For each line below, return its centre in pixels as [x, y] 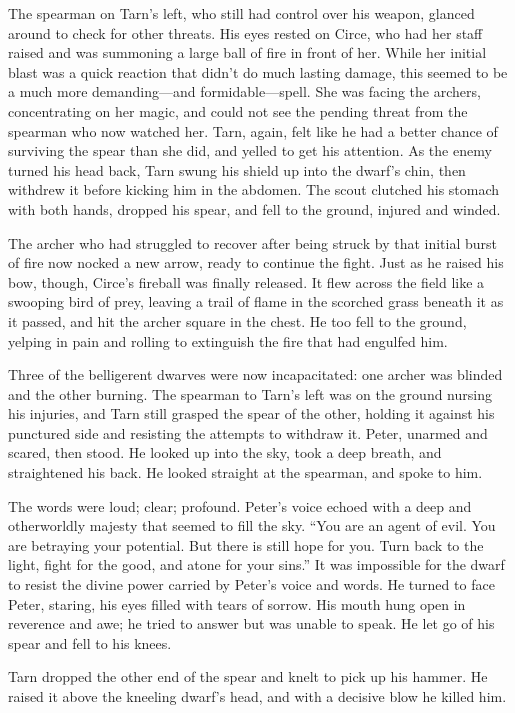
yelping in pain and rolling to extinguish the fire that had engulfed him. [228, 340]
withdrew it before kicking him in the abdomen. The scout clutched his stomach [254, 189]
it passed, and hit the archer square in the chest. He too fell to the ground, [237, 320]
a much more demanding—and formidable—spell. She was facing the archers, [244, 91]
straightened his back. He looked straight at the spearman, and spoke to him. [245, 472]
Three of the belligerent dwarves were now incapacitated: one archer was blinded [255, 374]
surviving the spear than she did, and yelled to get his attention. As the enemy [250, 150]
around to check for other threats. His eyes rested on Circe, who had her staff [245, 32]
